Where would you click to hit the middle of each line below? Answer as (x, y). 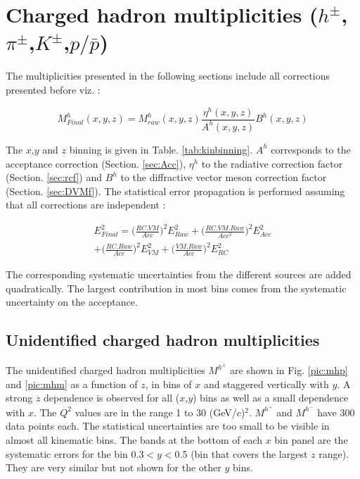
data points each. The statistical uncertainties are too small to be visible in (168, 426)
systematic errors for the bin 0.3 (75, 453)
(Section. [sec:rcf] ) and (54, 177)
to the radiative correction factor (272, 163)
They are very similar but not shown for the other (114, 467)
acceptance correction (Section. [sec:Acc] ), (96, 163)
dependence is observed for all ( (112, 398)
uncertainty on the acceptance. (72, 302)
